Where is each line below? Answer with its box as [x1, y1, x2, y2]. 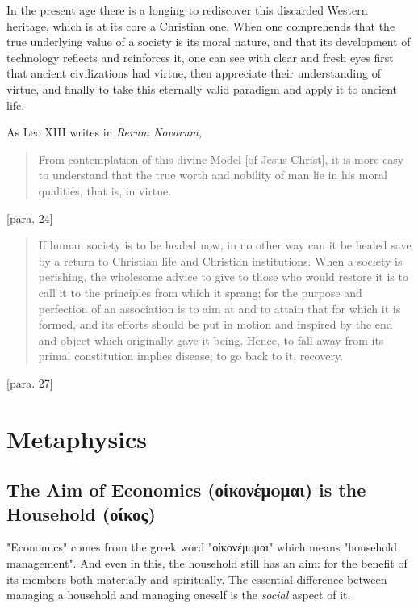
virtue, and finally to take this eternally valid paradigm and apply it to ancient [6, 80, 398, 97]
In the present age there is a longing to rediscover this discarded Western [6, 2, 368, 18]
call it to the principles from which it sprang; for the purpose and [38, 283, 362, 300]
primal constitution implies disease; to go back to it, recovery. [38, 347, 344, 364]
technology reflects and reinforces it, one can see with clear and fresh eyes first [6, 48, 394, 65]
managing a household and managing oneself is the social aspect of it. [6, 586, 351, 603]
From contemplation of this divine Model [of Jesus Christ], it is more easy [38, 150, 404, 167]
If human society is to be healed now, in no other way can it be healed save [38, 237, 412, 254]
